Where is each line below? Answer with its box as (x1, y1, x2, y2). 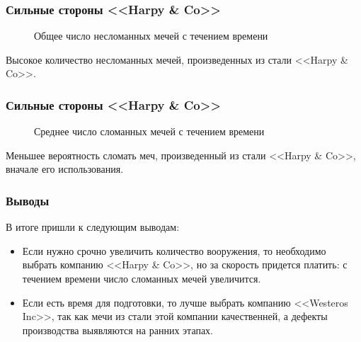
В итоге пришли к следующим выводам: (6, 220, 180, 234)
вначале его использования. (6, 161, 124, 176)
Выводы (6, 191, 50, 209)
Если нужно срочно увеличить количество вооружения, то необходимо (22, 243, 326, 258)
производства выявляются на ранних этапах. (22, 322, 214, 337)
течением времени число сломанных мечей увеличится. (22, 271, 261, 285)
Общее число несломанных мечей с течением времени (34, 28, 268, 43)
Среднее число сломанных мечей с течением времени (34, 124, 265, 139)
